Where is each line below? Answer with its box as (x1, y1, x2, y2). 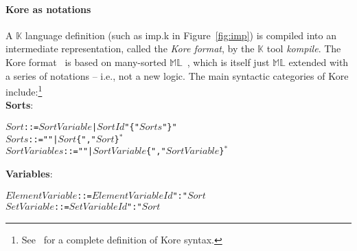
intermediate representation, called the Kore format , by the (5, 41, 255, 56)
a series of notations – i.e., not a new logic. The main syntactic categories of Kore (5, 68, 349, 83)
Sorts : (5, 98, 34, 112)
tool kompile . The (266, 41, 341, 56)
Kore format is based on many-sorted (5, 54, 167, 69)
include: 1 (5, 83, 43, 98)
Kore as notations (5, 1, 91, 16)
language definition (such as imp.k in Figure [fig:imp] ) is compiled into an (25, 28, 336, 42)
